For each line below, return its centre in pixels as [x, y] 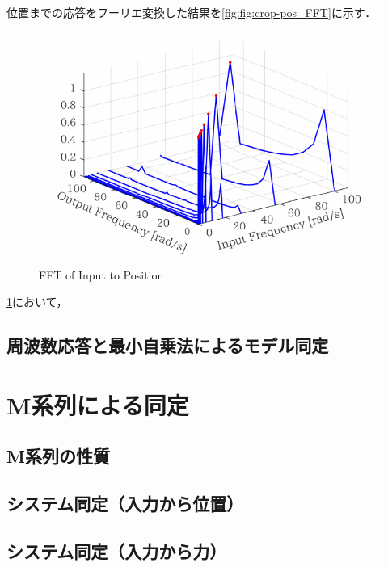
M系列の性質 [58, 456]
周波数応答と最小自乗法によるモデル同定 [168, 345]
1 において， [37, 302]
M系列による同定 [98, 404]
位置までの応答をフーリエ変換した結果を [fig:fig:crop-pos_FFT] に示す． [192, 12]
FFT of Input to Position [101, 274]
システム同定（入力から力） [117, 551]
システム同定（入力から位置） [125, 504]
